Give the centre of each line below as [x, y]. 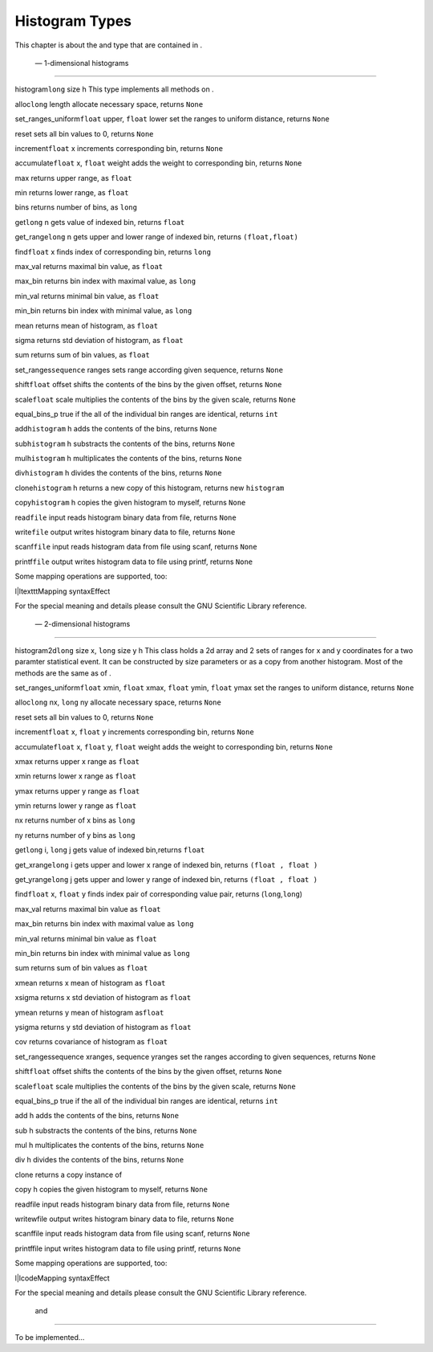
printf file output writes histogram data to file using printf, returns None [134, 562]
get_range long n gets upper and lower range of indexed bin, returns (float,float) [156, 237]
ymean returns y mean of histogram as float [89, 1012]
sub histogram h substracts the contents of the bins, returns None [125, 443]
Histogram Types [73, 21]
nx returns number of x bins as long [75, 820]
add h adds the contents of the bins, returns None [97, 1116]
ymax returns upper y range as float [77, 790]
